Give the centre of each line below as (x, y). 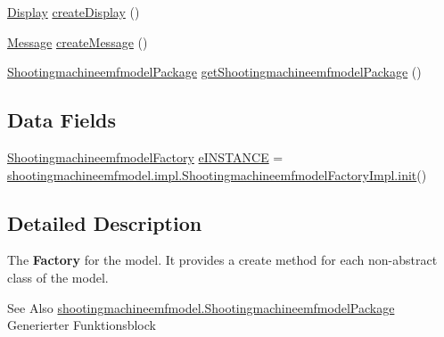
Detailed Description (105, 222)
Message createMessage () (78, 41)
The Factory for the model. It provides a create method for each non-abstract (222, 260)
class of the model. (58, 277)
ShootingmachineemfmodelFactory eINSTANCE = (145, 156)
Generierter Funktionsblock (82, 325)
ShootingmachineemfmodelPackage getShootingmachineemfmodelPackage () (214, 72)
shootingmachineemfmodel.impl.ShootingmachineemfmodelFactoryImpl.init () (217, 174)
